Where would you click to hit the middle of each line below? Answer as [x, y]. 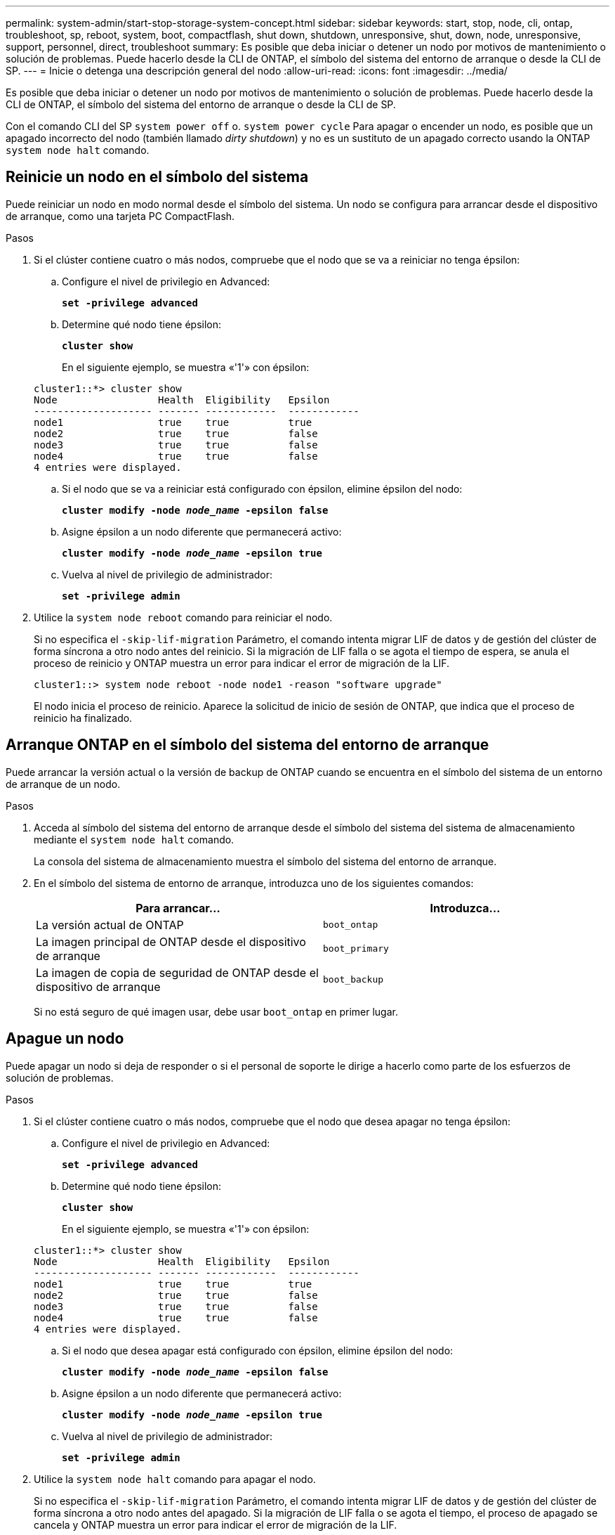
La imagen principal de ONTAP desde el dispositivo [171, 941]
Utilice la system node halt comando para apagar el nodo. [175, 1479]
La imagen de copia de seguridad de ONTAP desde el [177, 972]
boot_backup [353, 980]
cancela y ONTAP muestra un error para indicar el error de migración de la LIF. [216, 1524]
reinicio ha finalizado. [83, 718]
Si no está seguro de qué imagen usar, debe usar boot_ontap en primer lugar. [216, 1011]
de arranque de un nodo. [63, 784]
